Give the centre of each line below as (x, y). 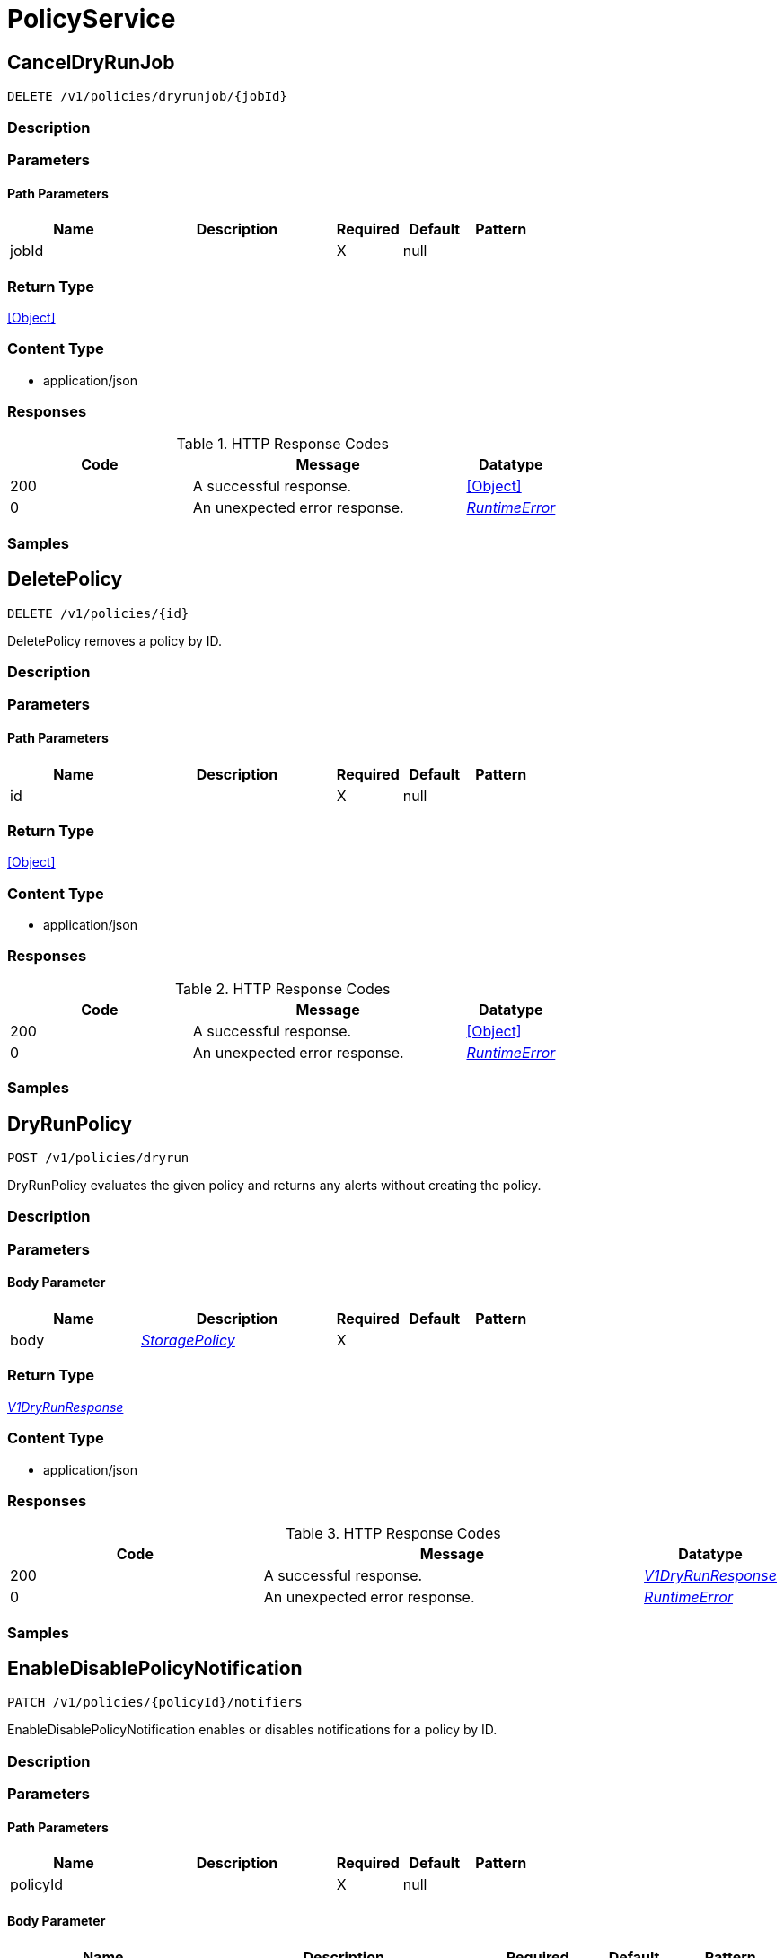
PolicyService (92, 19)
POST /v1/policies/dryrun (98, 1158)
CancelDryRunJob (91, 62)
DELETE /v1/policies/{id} (98, 613)
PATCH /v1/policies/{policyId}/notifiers (155, 1702)
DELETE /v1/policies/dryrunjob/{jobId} (147, 97)
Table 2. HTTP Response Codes (282, 988)
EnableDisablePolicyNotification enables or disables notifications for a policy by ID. (252, 1730)
